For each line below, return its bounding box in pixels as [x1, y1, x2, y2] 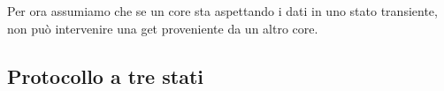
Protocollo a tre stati [7, 62, 203, 89]
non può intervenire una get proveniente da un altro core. [7, 19, 318, 37]
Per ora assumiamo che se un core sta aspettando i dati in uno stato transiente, [7, 2, 438, 19]
